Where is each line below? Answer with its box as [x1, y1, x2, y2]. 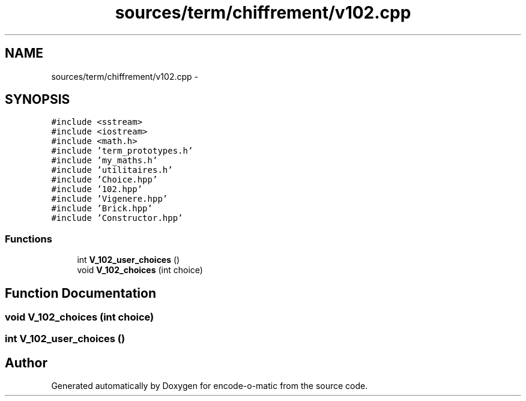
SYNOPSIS [5, 92, 70, 107]
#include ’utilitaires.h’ [51, 165, 173, 175]
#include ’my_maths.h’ [51, 155, 158, 166]
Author [5, 355, 47, 370]
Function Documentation [5, 285, 156, 301]
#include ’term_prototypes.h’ [51, 146, 193, 156]
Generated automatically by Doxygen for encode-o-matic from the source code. [51, 381, 368, 391]
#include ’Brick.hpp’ [51, 204, 153, 214]
